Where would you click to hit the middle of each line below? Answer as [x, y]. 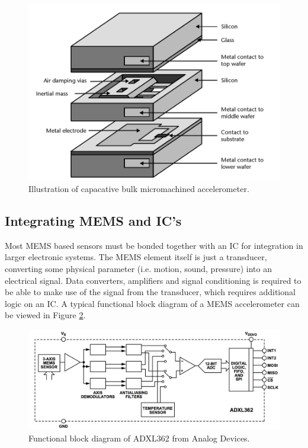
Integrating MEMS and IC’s [93, 221]
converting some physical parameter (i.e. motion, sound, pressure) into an [138, 269]
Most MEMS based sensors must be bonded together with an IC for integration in [154, 245]
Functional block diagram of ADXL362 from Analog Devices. [139, 438]
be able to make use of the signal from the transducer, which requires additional [150, 292]
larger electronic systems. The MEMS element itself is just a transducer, [136, 257]
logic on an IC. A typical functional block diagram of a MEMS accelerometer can [152, 303]
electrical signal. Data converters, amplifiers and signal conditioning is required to [153, 280]
